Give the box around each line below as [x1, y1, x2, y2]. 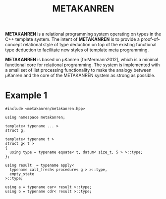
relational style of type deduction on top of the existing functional [23, 42, 157, 48]
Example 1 [5, 90, 48, 101]
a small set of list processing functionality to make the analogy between [5, 67, 152, 73]
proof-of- [140, 36, 160, 42]
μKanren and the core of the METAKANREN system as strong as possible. [5, 73, 156, 79]
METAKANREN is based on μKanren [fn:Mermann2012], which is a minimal [5, 57, 159, 63]
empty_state [9, 172, 35, 177]
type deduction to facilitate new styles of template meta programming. [5, 47, 149, 53]
